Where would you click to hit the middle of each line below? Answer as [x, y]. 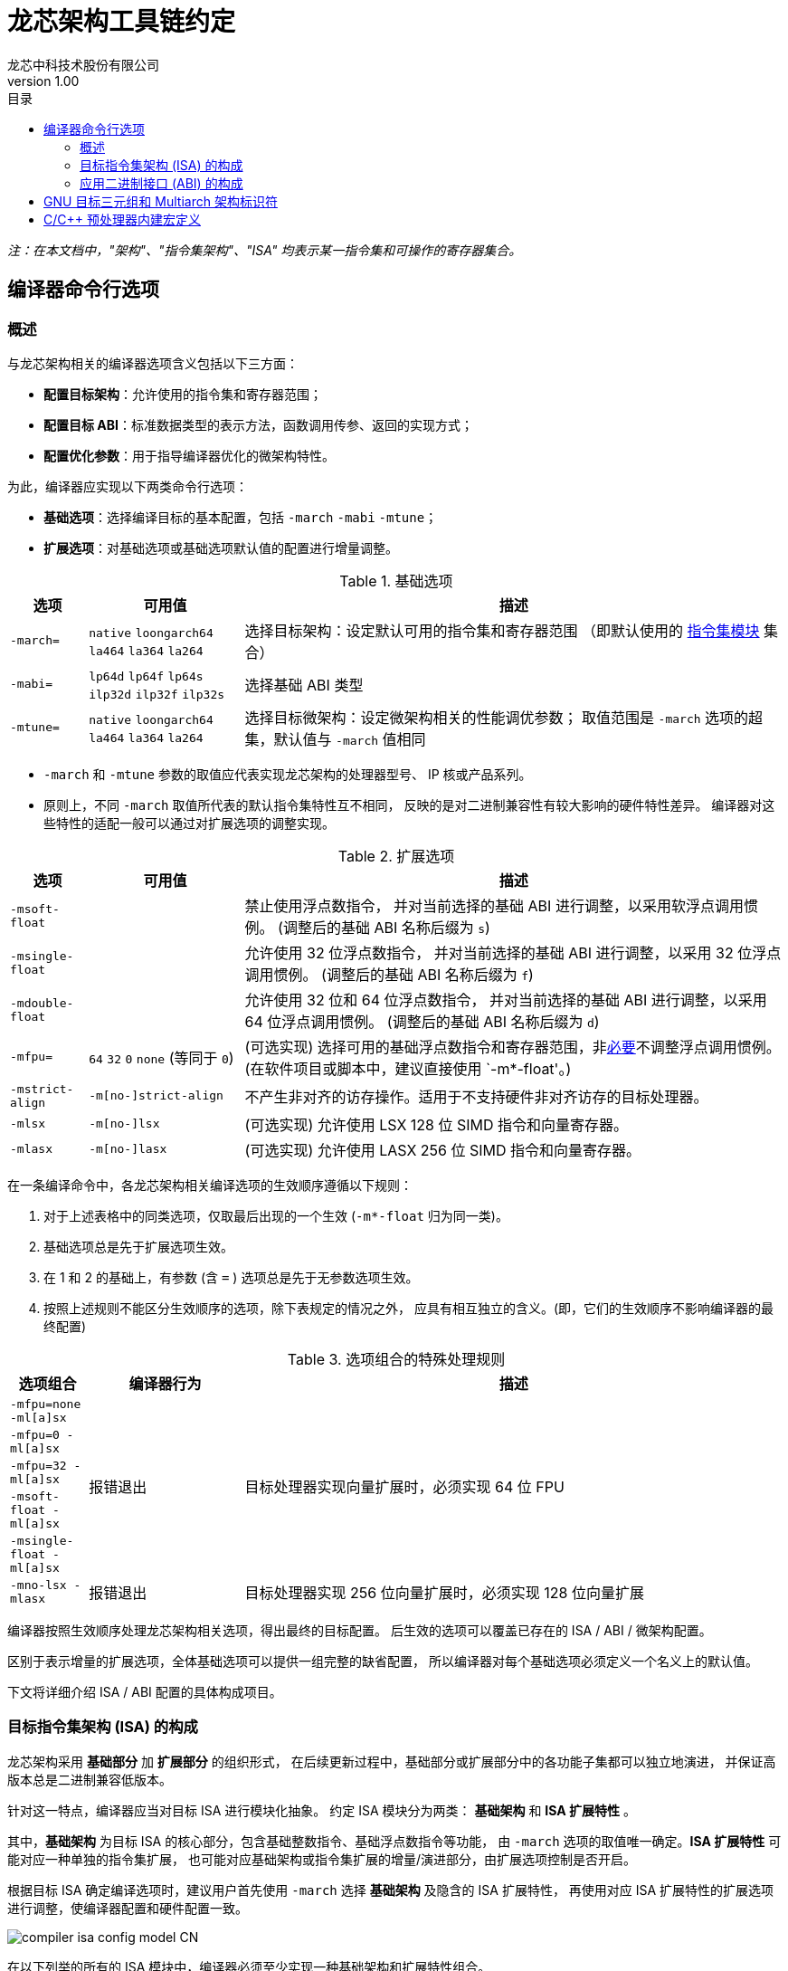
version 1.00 [43, 81]
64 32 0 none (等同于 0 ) [161, 1057]
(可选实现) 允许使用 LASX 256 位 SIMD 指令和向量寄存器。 [443, 1150]
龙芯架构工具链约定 [122, 22]
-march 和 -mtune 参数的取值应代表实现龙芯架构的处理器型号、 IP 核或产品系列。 [288, 774]
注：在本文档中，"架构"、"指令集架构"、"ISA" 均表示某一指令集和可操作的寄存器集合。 [265, 250]
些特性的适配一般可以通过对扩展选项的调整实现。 [189, 823]
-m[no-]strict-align [156, 1096]
